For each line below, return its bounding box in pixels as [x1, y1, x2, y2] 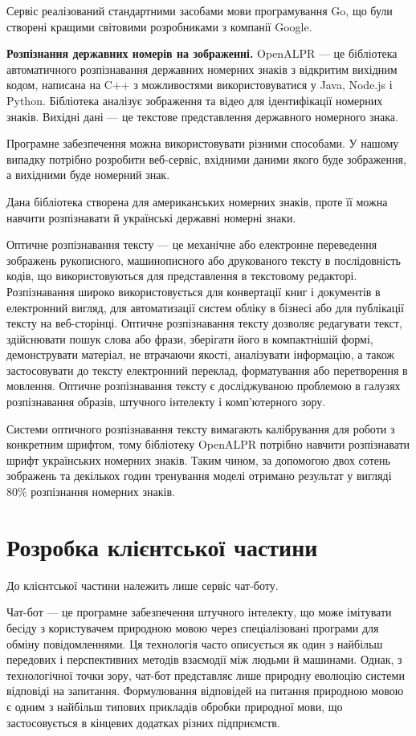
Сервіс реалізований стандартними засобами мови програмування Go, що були [6, 2, 393, 18]
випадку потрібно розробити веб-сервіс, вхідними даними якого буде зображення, [6, 150, 406, 167]
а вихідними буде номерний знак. [6, 166, 170, 183]
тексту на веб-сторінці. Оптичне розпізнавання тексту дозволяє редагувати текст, [6, 315, 402, 331]
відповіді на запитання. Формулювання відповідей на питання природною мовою [6, 682, 404, 699]
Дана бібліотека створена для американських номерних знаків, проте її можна [6, 193, 388, 209]
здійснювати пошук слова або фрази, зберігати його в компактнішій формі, [6, 330, 373, 347]
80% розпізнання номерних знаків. [6, 483, 175, 500]
